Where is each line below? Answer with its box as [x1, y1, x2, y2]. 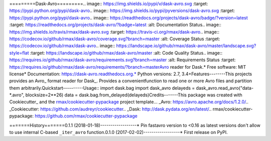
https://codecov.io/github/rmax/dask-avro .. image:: [9, 43, 115, 49]
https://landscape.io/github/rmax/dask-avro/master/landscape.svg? [116, 43, 256, 49]
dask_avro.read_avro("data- [196, 85, 253, 91]
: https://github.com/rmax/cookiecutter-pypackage [32, 113, 138, 119]
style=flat [9, 50, 30, 56]
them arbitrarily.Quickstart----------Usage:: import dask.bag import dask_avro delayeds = [9, 85, 195, 91]
